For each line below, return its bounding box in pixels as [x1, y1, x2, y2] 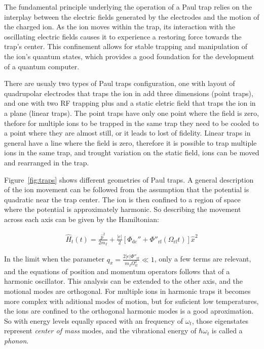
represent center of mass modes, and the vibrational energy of [4, 325, 197, 336]
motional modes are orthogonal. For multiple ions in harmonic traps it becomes [4, 286, 251, 296]
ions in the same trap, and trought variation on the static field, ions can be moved [4, 147, 259, 158]
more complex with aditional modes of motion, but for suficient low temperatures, [4, 295, 259, 306]
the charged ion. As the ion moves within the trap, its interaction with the [4, 21, 236, 32]
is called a [211, 325, 243, 336]
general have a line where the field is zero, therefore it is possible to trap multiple [4, 137, 257, 148]
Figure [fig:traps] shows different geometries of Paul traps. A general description [4, 174, 254, 185]
